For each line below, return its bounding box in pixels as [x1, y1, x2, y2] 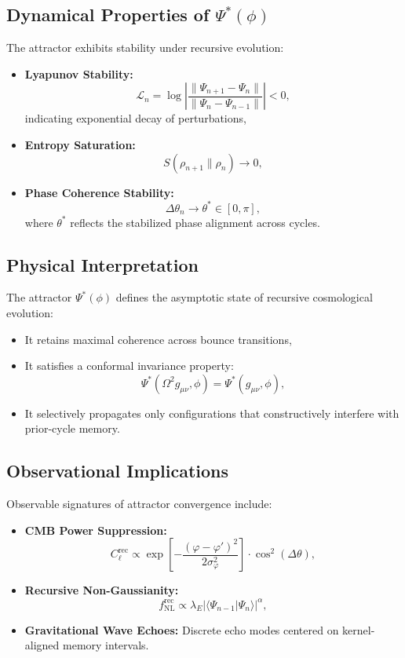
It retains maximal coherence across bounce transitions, [24, 331, 292, 347]
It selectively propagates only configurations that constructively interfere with [24, 404, 400, 421]
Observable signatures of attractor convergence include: [6, 495, 272, 512]
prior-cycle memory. [24, 420, 120, 437]
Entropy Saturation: [24, 136, 136, 152]
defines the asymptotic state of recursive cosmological [115, 289, 373, 305]
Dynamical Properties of [6, 2, 210, 27]
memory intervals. [63, 637, 149, 653]
